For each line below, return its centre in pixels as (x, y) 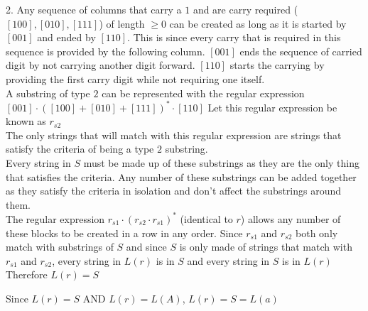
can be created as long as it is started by (258, 23)
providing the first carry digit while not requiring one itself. (135, 78)
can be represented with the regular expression (203, 93)
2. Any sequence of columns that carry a (94, 9)
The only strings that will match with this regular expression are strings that (174, 135)
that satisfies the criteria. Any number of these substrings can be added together (181, 176)
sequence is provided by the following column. (105, 51)
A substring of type (48, 93)
